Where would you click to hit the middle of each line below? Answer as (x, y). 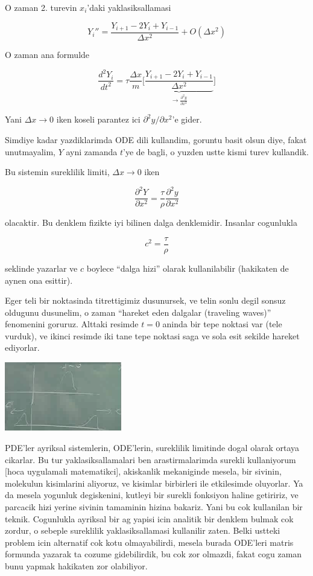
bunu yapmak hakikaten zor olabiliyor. (76, 565)
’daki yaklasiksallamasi (129, 7)
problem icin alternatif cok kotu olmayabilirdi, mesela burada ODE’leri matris (149, 542)
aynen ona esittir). (39, 280)
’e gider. (187, 119)
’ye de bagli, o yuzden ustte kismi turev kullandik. (216, 151)
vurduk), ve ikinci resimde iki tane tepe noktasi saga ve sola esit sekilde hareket (152, 335)
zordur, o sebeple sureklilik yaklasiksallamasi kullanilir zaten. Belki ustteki (143, 530)
